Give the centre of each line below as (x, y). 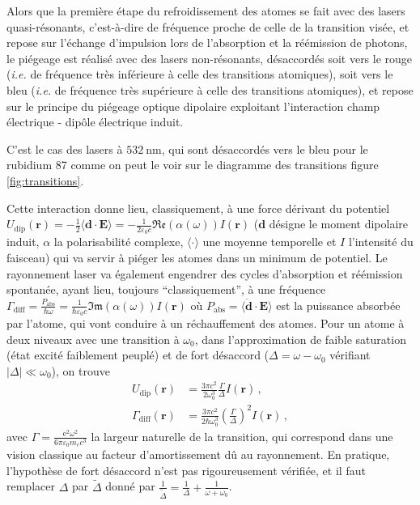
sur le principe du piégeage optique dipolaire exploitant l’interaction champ (193, 106)
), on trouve (81, 370)
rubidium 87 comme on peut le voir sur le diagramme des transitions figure (193, 165)
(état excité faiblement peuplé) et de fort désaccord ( (138, 355)
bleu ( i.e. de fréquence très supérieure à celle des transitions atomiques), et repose (210, 89)
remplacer (31, 486)
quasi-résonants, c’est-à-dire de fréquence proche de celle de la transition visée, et (208, 26)
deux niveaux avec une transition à (93, 339)
